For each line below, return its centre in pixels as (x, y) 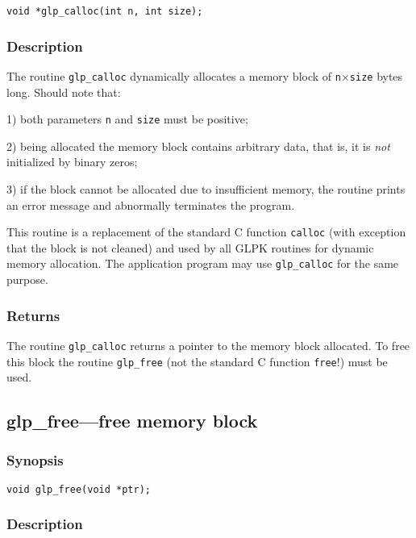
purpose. (27, 279)
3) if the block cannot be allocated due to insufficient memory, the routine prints (206, 188)
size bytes (376, 75)
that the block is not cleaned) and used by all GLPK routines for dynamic (190, 247)
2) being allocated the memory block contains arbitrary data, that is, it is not (198, 146)
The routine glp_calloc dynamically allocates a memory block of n (174, 75)
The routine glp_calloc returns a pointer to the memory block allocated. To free (208, 345)
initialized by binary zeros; (72, 162)
